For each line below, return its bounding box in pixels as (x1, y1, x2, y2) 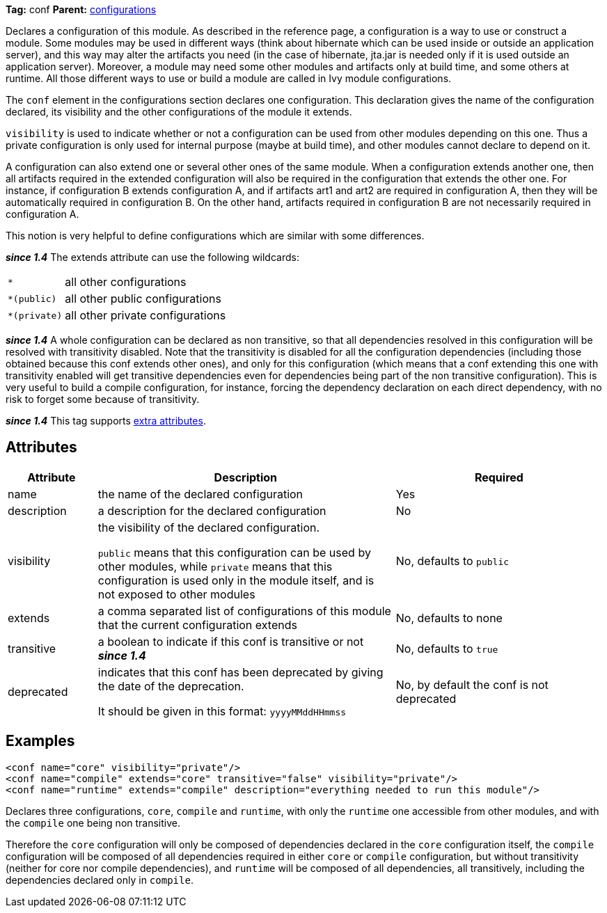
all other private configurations (65, 308, 226, 322)
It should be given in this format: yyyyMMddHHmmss (97, 704, 347, 718)
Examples (6, 732, 75, 750)
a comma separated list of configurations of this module (97, 603, 391, 618)
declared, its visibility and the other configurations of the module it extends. (6, 106, 352, 118)
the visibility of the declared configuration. (97, 520, 320, 534)
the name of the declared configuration (97, 486, 303, 501)
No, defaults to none (395, 610, 503, 625)
